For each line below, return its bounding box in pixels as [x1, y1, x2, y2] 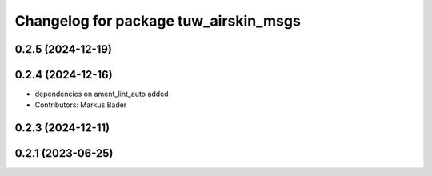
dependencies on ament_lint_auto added [34, 89, 169, 99]
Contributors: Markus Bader [34, 100, 127, 110]
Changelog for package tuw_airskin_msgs [14, 12, 302, 30]
